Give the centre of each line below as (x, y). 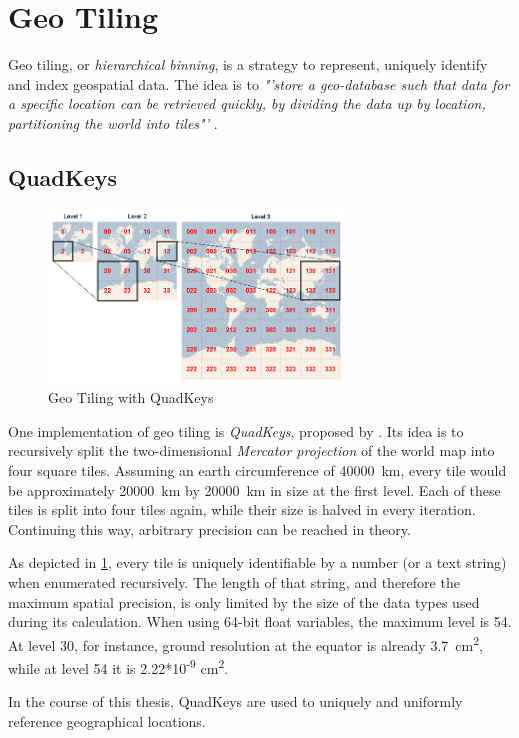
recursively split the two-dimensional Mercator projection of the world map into (251, 450)
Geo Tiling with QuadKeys (131, 397)
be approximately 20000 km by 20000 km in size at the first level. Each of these (254, 489)
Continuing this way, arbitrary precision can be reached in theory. (209, 528)
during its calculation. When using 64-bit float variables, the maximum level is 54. (260, 621)
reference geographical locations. (107, 720)
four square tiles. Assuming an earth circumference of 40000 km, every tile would (257, 469)
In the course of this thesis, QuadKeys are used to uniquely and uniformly (235, 701)
